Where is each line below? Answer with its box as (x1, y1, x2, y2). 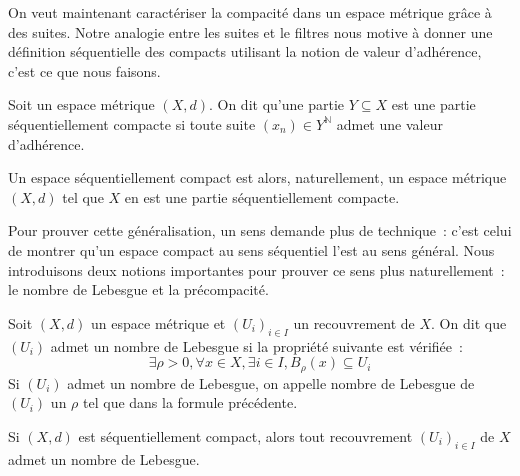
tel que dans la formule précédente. (83, 392, 298, 413)
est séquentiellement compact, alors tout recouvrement (78, 425, 413, 446)
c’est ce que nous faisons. (8, 60, 161, 81)
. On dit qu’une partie (208, 94, 344, 115)
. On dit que (431, 312, 507, 333)
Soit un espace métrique (8, 94, 155, 115)
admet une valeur (336, 113, 443, 134)
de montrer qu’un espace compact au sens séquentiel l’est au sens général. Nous (8, 239, 495, 260)
